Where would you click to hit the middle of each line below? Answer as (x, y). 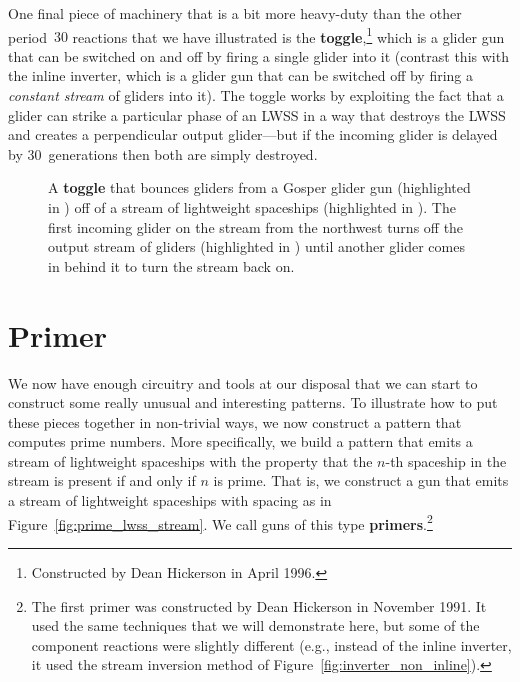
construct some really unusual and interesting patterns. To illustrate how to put (253, 402)
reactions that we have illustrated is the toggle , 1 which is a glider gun (288, 35)
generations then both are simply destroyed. (183, 153)
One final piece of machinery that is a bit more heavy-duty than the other (235, 13)
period (27, 36)
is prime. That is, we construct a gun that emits (361, 480)
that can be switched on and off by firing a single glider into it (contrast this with (258, 55)
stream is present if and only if (102, 480)
